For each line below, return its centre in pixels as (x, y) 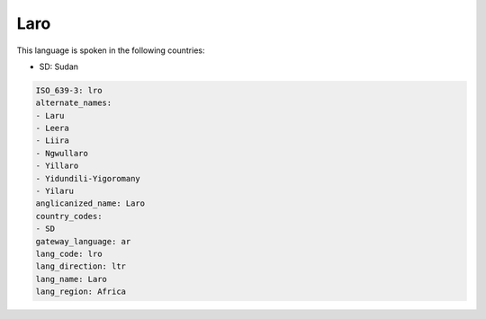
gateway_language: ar (83, 241)
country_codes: (69, 216)
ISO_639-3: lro (69, 90)
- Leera (52, 128)
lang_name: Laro (72, 279)
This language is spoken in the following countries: (111, 50)
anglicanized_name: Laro (90, 204)
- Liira (52, 141)
